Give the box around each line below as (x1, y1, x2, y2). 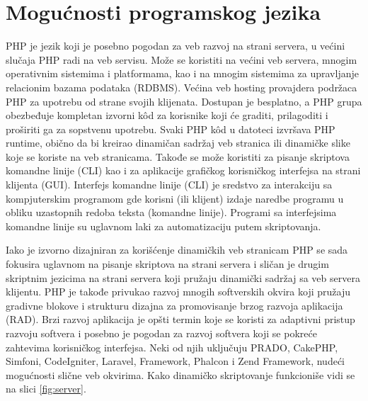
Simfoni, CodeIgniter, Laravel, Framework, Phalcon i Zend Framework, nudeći (6, 354, 345, 368)
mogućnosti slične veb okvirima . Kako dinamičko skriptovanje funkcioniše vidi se (6, 367, 355, 382)
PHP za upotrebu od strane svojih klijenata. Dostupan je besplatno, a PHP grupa (6, 94, 362, 108)
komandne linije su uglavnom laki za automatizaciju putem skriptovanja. (6, 218, 321, 233)
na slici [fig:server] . (6, 381, 86, 396)
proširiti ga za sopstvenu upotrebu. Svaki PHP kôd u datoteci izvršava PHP (6, 121, 335, 136)
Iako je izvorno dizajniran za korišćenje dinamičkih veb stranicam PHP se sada (6, 242, 348, 257)
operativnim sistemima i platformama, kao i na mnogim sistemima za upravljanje (6, 66, 359, 81)
